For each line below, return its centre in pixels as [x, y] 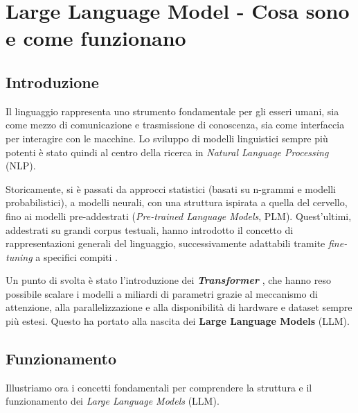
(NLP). [21, 166]
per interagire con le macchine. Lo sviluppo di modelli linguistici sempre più [167, 138]
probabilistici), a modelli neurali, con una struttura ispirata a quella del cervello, [177, 202]
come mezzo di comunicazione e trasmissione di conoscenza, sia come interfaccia [175, 125]
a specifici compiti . [77, 256]
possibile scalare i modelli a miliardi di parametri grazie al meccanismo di [162, 293]
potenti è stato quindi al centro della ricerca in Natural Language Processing [167, 152]
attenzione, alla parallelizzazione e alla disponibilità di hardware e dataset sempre [179, 307]
